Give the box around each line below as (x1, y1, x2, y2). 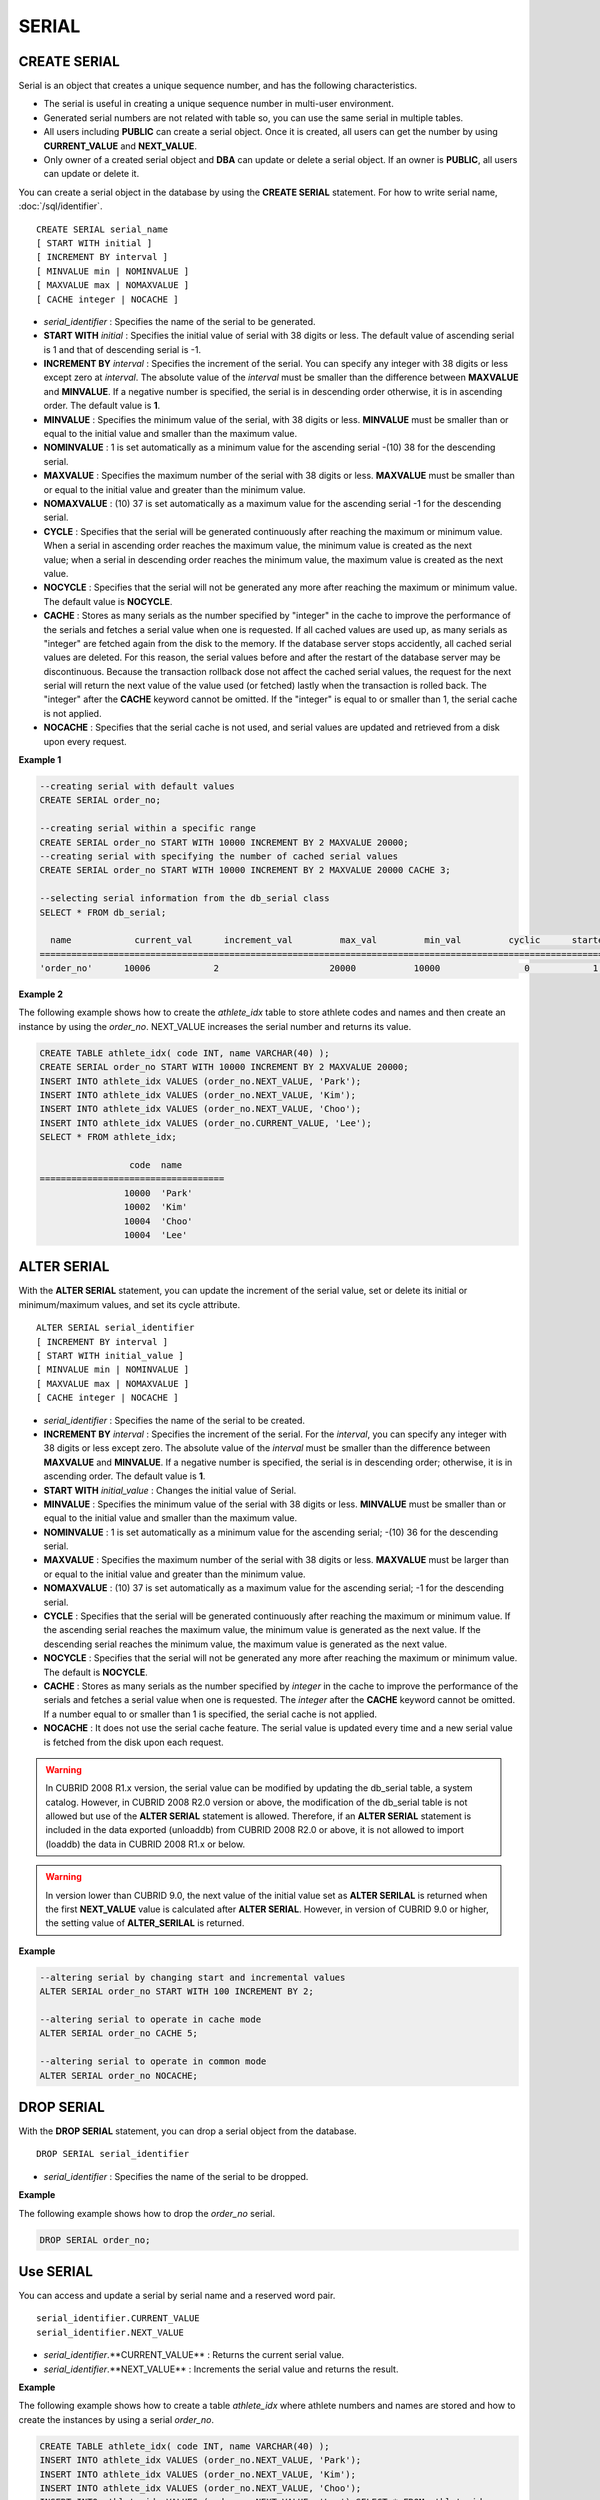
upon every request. (43, 735, 127, 747)
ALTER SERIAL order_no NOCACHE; (39, 2070, 199, 2081)
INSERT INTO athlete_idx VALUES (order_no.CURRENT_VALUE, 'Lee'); (39, 1117, 372, 1129)
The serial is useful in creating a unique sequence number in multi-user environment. (43, 98, 394, 110)
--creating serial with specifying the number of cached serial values (39, 850, 399, 862)
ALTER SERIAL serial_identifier (36, 1322, 195, 1334)
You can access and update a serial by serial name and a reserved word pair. (18, 2290, 336, 2302)
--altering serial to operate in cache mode (39, 2013, 262, 2025)
